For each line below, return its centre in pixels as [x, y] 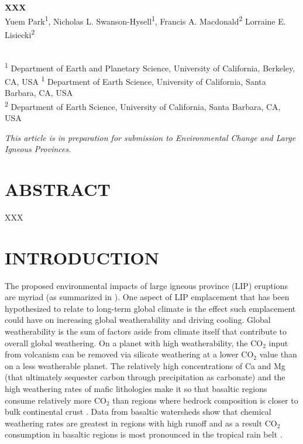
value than [278, 354]
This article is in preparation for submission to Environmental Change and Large [150, 137]
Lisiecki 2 [20, 33]
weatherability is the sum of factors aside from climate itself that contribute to [146, 331]
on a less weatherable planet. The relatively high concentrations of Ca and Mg [145, 365]
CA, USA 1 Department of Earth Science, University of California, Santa [135, 80]
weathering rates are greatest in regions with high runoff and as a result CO [141, 423]
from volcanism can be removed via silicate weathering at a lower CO [129, 354]
